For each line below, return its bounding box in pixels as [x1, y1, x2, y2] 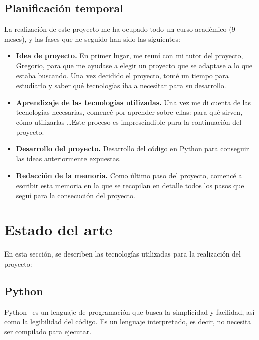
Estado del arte [4, 219, 113, 240]
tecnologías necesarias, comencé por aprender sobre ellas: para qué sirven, [16, 107, 243, 117]
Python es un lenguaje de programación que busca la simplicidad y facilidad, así [4, 306, 255, 317]
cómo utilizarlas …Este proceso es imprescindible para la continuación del [16, 116, 242, 127]
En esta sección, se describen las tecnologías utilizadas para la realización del [4, 248, 241, 259]
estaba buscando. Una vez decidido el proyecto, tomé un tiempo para [16, 70, 229, 80]
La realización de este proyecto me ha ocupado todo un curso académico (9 [4, 24, 235, 34]
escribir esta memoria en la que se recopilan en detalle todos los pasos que [16, 180, 244, 190]
